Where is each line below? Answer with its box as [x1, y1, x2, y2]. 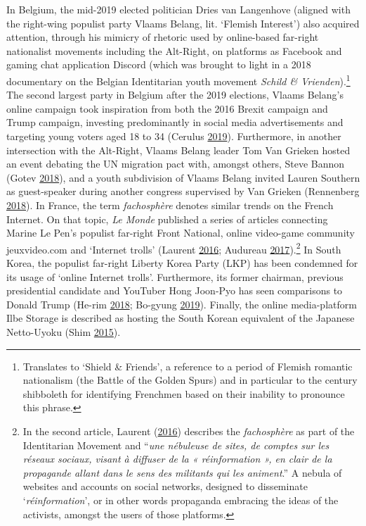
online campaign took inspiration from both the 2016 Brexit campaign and [6, 101, 328, 115]
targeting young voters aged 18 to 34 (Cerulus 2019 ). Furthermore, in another [6, 129, 341, 143]
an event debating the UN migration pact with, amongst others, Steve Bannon [6, 156, 345, 171]
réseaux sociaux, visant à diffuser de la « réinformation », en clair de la [22, 451, 332, 466]
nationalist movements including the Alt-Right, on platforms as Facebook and [6, 43, 342, 58]
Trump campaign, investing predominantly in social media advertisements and [6, 115, 344, 130]
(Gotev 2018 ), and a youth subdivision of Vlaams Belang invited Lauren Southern [6, 170, 360, 184]
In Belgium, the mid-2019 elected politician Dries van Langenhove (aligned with [6, 2, 351, 16]
